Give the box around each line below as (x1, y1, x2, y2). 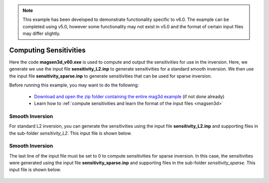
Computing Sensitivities (9, 46, 86, 54)
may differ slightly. (22, 30, 61, 37)
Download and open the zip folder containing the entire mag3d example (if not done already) (34, 93, 225, 99)
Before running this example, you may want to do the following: (9, 82, 139, 88)
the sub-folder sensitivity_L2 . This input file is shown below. (9, 130, 132, 136)
